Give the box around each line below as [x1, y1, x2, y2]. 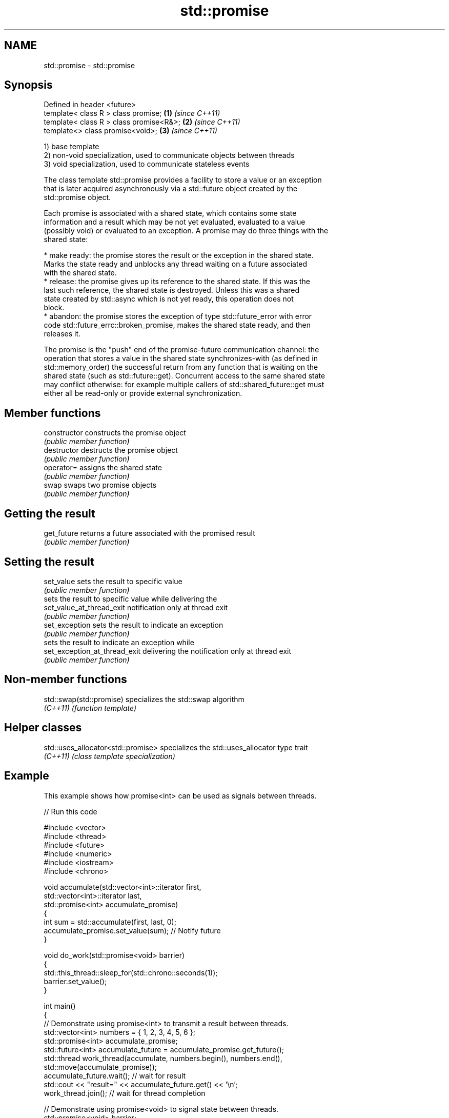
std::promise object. [44, 193, 111, 202]
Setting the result [4, 555, 94, 568]
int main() [44, 1001, 76, 1010]
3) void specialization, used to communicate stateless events [44, 159, 250, 169]
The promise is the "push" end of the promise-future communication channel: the [44, 345, 319, 354]
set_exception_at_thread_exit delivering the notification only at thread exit [44, 646, 292, 655]
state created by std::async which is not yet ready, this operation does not [44, 294, 294, 304]
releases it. [44, 329, 81, 338]
